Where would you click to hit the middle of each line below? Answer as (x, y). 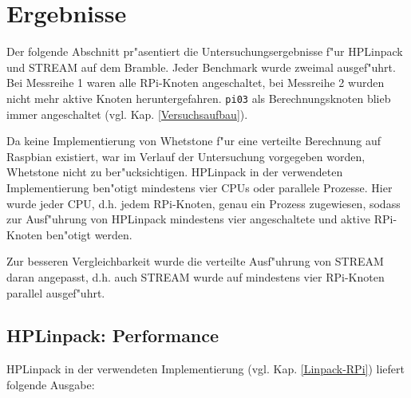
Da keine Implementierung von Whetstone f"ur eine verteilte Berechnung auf (194, 141)
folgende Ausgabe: (51, 384)
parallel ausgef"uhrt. (56, 292)
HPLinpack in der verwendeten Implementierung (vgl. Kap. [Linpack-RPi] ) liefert (205, 369)
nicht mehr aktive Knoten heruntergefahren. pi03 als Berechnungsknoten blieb (199, 98)
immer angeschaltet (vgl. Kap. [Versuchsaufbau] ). (127, 114)
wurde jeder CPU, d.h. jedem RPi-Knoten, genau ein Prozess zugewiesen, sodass (204, 203)
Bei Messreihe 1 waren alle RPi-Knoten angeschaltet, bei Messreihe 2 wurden (196, 83)
